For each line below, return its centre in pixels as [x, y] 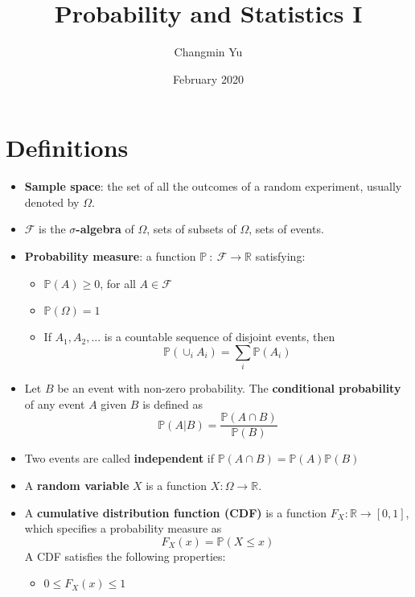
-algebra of [105, 229]
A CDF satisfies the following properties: [125, 556]
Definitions [67, 148]
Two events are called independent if [119, 458]
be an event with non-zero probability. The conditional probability [229, 388]
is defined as [173, 403]
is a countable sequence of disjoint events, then [220, 337]
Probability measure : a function [110, 256]
